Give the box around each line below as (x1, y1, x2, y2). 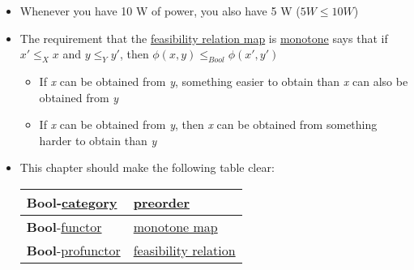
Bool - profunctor (26, 240, 121, 259)
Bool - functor (26, 216, 102, 236)
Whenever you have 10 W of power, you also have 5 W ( (19, 2, 301, 19)
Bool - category (26, 192, 117, 212)
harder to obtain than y (39, 131, 157, 148)
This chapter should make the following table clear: (19, 159, 275, 176)
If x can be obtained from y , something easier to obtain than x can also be (39, 72, 408, 89)
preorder (133, 192, 190, 212)
